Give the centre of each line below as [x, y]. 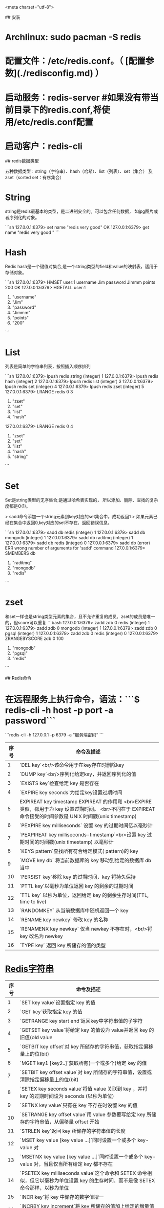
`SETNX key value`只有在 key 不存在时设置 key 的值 [79, 1105]
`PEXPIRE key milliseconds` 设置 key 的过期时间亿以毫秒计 [86, 825]
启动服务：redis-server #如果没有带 [78, 98]
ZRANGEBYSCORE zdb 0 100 [34, 638]
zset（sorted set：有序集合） [35, 177]
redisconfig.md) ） [65, 73]
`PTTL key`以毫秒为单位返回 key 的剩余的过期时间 [76, 886]
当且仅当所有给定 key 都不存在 [78, 1164]
